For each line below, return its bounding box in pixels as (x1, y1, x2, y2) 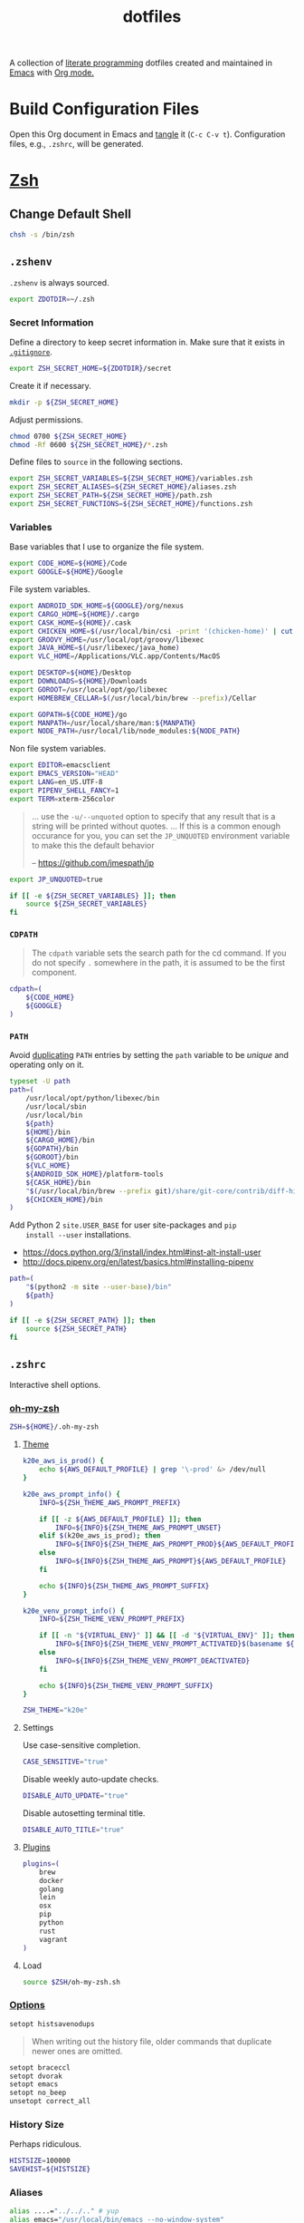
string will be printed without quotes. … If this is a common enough (31, 820, 280, 831)
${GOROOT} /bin (25, 1153, 79, 1162)
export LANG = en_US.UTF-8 (9, 778, 103, 787)
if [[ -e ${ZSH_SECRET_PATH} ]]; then (9, 1315, 156, 1325)
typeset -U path (9, 1077, 71, 1086)
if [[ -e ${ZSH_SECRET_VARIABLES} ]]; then (9, 891, 176, 900)
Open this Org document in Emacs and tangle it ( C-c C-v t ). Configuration (9, 129, 286, 140)
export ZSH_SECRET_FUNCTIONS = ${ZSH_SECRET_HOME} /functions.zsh (9, 500, 253, 509)
